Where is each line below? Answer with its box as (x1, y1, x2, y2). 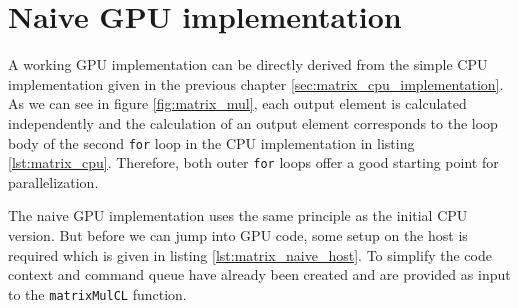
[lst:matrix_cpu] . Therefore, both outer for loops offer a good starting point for (8, 152, 499, 173)
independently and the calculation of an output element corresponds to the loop (8, 112, 498, 133)
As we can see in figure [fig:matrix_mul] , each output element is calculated (8, 93, 467, 114)
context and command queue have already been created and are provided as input (8, 264, 511, 285)
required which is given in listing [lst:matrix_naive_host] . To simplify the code (8, 244, 492, 265)
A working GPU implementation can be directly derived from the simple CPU (8, 54, 488, 75)
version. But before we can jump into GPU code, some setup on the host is (8, 225, 468, 245)
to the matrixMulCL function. (8, 283, 187, 304)
